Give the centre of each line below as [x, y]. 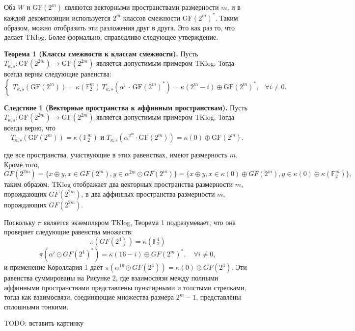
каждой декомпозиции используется [57, 17]
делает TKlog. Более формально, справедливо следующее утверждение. [111, 37]
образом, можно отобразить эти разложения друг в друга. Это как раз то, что [120, 27]
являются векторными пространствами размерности [142, 7]
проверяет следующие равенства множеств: [68, 232]
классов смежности [152, 17]
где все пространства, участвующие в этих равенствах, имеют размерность [116, 155]
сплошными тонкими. [36, 306]
